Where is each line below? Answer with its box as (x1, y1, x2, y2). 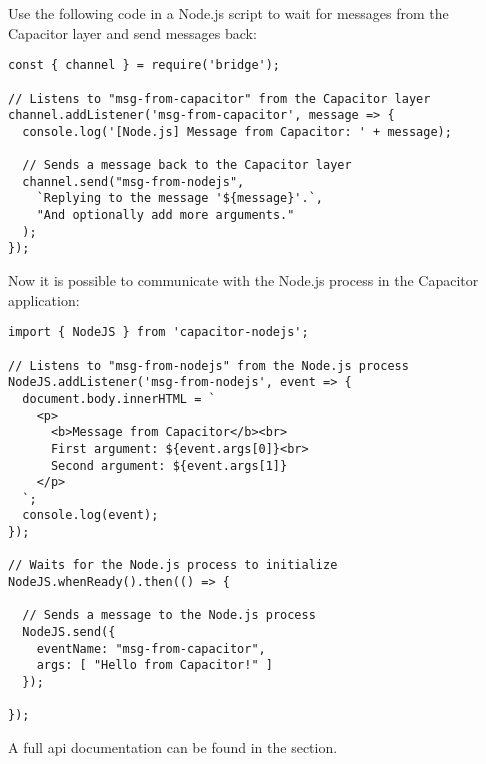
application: (8, 289, 80, 310)
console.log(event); (22, 508, 159, 523)
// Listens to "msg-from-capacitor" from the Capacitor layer (8, 91, 431, 106)
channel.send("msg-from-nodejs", (22, 174, 245, 189)
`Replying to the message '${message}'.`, (36, 191, 323, 206)
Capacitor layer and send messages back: (8, 22, 257, 43)
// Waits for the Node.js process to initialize (8, 558, 338, 573)
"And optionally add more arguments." (36, 208, 295, 223)
